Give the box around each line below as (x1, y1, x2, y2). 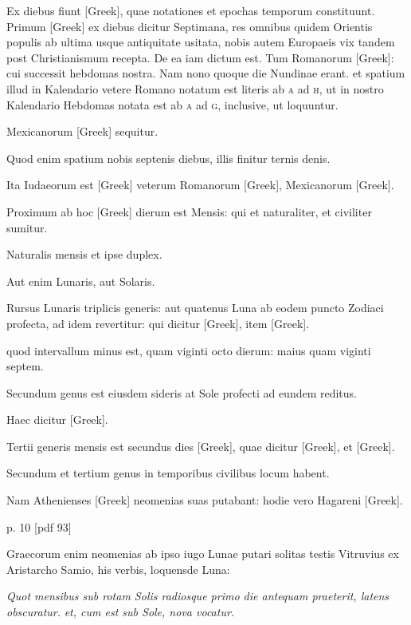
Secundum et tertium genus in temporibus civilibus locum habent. (6, 465, 330, 481)
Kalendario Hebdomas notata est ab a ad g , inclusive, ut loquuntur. (6, 96, 339, 113)
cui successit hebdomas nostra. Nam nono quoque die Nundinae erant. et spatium (6, 65, 405, 81)
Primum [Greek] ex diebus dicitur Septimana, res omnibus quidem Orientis (6, 18, 373, 34)
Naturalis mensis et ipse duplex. (6, 246, 162, 263)
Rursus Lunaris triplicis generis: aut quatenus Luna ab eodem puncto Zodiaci (6, 299, 384, 316)
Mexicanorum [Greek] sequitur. (6, 123, 159, 140)
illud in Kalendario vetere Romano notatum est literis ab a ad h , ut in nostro (6, 80, 384, 97)
